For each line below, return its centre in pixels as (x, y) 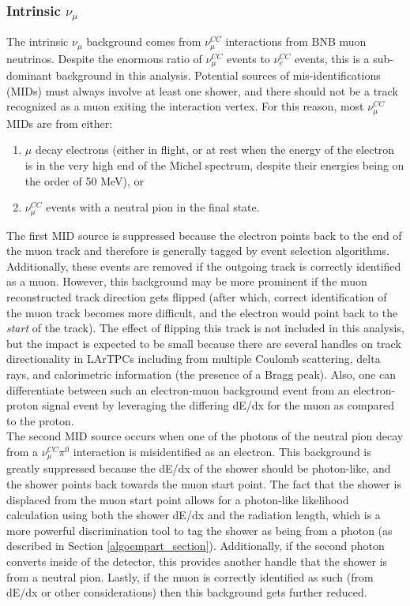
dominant (29, 75)
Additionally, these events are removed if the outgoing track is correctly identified (204, 266)
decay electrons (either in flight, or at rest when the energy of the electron (215, 150)
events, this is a (332, 58)
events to (248, 58)
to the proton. (40, 420)
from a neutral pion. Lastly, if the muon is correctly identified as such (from (190, 576)
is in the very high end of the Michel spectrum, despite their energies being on (214, 165)
